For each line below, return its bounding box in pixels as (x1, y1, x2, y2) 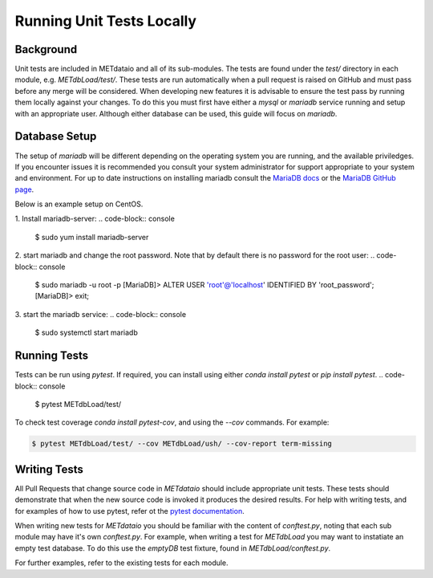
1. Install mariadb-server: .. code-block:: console (14, 214, 176, 224)
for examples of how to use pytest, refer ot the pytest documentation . (14, 506, 245, 515)
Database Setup (14, 129, 97, 144)
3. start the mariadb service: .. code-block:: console (14, 309, 187, 319)
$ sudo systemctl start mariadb (34, 328, 138, 337)
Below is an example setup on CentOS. (14, 199, 144, 209)
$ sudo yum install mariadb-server (34, 232, 149, 242)
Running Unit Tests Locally (14, 12, 196, 30)
